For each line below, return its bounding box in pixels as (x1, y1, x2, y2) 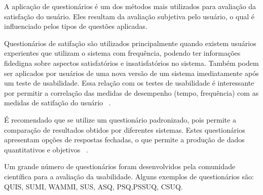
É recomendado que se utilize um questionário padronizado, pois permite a (4, 114, 236, 125)
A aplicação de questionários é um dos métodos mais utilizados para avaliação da (4, 1, 256, 11)
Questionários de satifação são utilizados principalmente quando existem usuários (4, 37, 256, 48)
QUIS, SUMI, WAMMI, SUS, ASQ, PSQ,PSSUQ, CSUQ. (4, 181, 183, 191)
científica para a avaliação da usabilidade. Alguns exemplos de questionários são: (4, 171, 254, 181)
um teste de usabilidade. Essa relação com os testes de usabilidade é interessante (4, 77, 254, 88)
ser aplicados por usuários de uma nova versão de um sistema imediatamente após (4, 67, 259, 78)
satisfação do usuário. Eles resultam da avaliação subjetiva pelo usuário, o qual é (4, 11, 254, 21)
